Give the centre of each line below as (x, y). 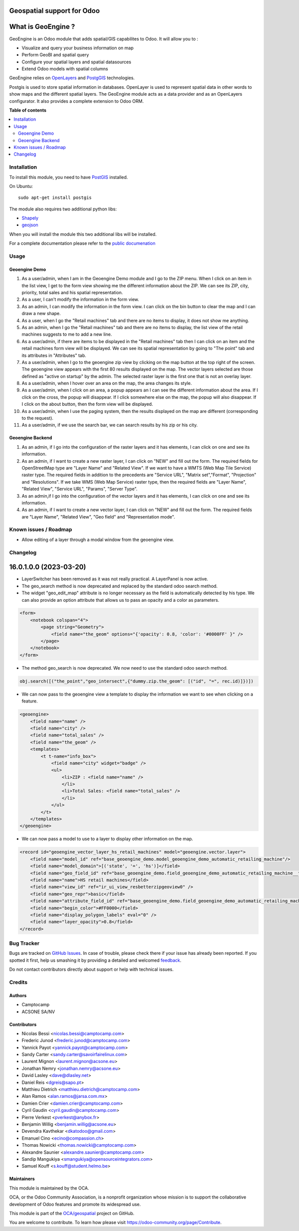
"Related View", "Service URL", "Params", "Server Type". (80, 489)
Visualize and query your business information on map (78, 48)
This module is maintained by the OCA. (49, 1188)
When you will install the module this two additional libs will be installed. (83, 234)
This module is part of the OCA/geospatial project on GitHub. (72, 1213)
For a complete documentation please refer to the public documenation (82, 243)
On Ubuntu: (21, 186)
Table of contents (28, 110)
